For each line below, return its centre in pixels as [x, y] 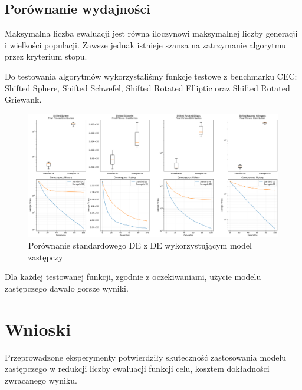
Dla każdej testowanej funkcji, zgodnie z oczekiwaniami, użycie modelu [133, 277]
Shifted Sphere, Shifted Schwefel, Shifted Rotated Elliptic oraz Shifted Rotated [147, 87]
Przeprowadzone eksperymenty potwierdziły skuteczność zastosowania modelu [146, 357]
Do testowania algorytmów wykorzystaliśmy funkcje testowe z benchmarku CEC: [151, 76]
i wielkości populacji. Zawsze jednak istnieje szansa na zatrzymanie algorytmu [145, 44]
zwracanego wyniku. [41, 380]
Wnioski [38, 328]
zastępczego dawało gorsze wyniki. [67, 288]
